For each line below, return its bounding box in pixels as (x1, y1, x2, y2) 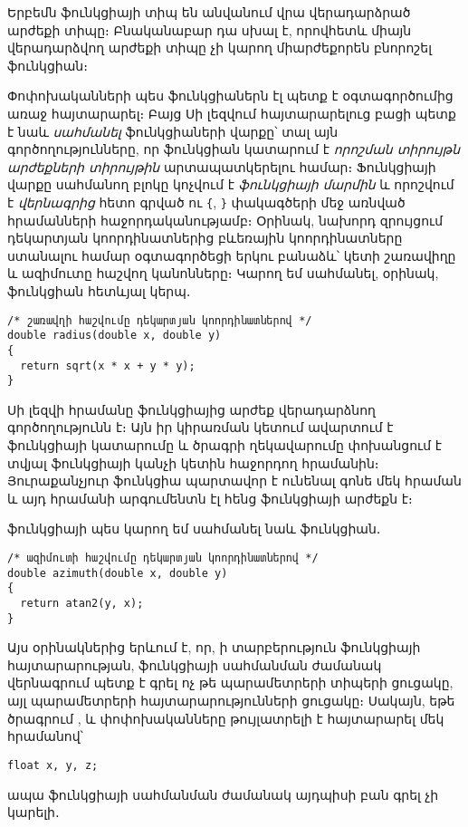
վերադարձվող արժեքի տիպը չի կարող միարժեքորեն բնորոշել (7, 38, 432, 57)
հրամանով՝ (7, 726, 83, 745)
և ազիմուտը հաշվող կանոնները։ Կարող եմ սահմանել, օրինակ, (7, 264, 439, 283)
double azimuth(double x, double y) (7, 566, 228, 580)
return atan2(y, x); (20, 596, 144, 610)
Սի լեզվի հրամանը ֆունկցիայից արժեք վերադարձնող (7, 399, 376, 418)
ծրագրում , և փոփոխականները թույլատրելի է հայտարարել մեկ (7, 708, 444, 727)
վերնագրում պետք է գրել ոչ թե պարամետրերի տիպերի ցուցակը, (7, 673, 454, 692)
